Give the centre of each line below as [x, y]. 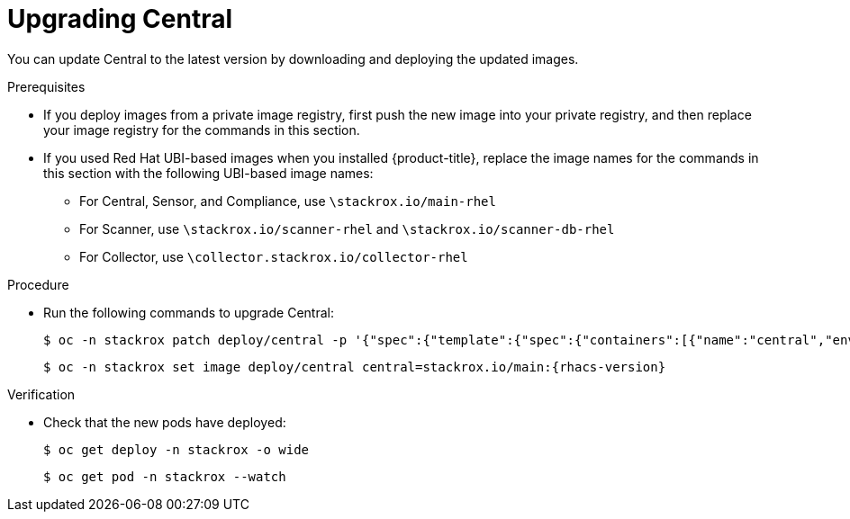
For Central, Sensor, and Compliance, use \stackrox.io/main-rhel [288, 201]
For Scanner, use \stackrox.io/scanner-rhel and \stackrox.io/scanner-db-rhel [347, 228]
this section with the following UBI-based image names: [208, 173]
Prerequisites [46, 86]
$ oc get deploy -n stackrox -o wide [176, 449]
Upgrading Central [120, 19]
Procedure [38, 284]
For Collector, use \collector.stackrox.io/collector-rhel [274, 256]
